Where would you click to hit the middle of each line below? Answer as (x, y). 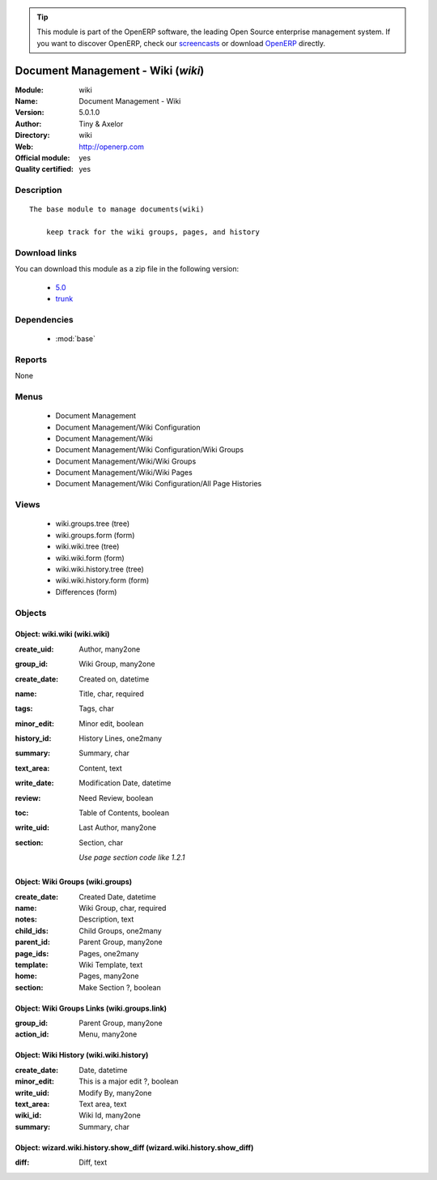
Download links (46, 253)
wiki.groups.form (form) (95, 535)
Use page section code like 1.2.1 (132, 857)
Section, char (101, 842)
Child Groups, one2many (120, 930)
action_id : (32, 1034)
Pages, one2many (109, 953)
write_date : (34, 783)
